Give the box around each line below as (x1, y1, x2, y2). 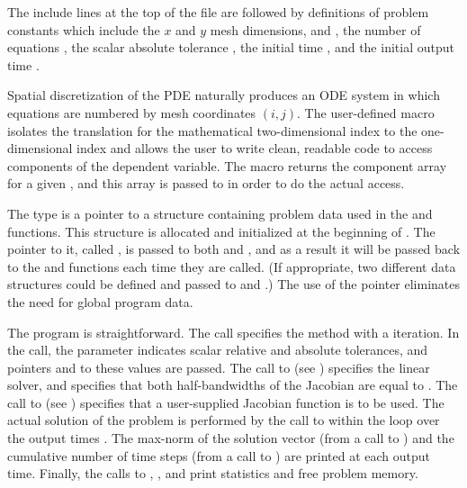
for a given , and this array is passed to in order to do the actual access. (7, 174, 405, 193)
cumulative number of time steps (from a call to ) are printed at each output (7, 446, 431, 465)
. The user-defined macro (297, 103, 435, 122)
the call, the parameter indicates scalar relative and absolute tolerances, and (7, 340, 428, 359)
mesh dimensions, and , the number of (210, 20, 421, 39)
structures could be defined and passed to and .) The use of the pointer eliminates (7, 275, 461, 294)
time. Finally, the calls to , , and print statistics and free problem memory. (7, 464, 418, 483)
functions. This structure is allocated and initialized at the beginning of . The (7, 221, 436, 240)
